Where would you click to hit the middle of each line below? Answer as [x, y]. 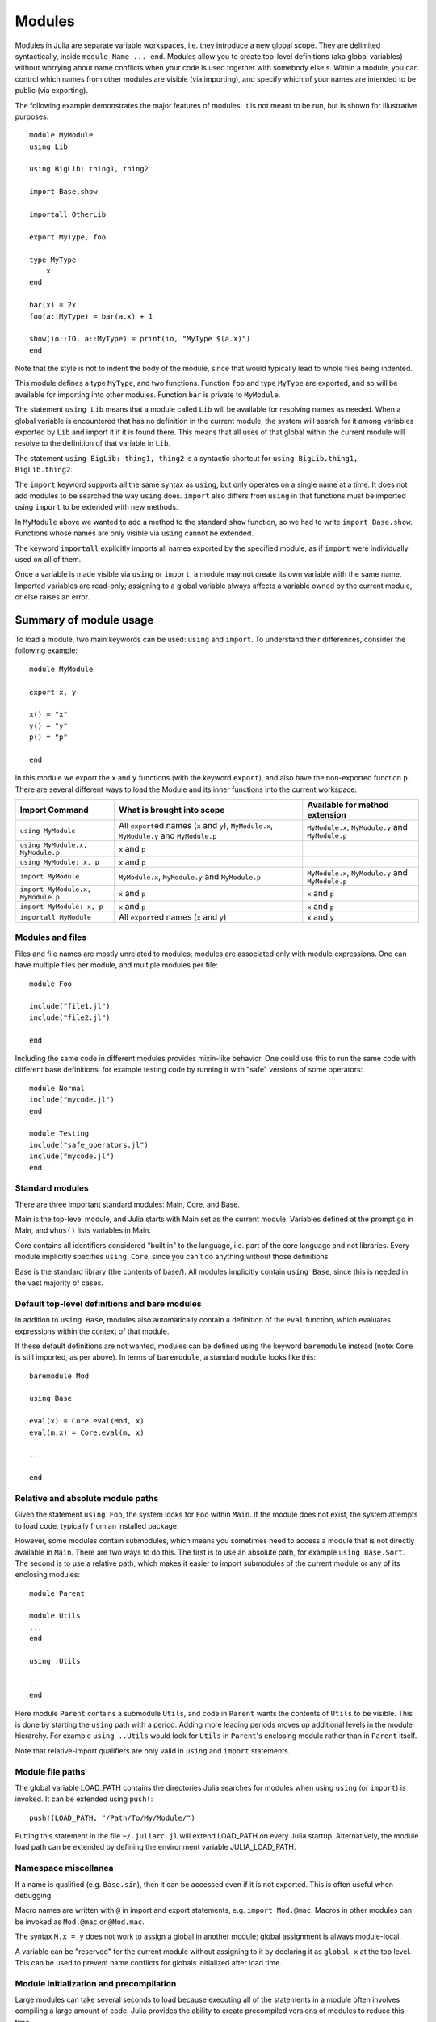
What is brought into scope [172, 810]
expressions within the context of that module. [92, 1331]
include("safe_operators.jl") [89, 1145]
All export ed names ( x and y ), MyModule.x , [196, 826]
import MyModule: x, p [62, 906]
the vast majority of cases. [59, 1283]
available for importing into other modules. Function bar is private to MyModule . [148, 394]
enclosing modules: [48, 1575]
